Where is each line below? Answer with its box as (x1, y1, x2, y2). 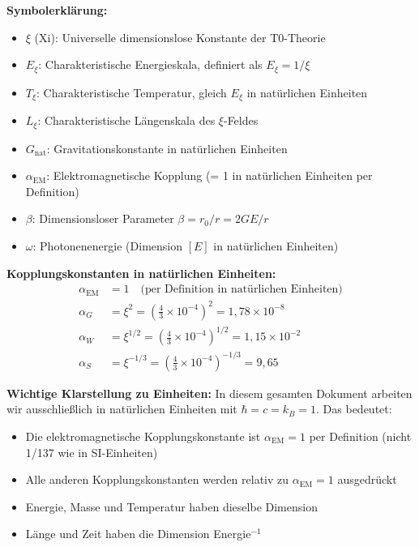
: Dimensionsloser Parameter (32, 210, 174, 227)
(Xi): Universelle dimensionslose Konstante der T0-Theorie (34, 28, 326, 45)
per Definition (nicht (309, 427, 412, 444)
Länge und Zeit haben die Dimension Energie (25, 525, 251, 542)
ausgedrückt (337, 471, 397, 488)
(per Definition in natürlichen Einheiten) (140, 284, 343, 296)
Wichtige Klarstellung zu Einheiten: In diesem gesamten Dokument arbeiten (6, 384, 413, 401)
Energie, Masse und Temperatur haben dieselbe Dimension (25, 498, 318, 515)
